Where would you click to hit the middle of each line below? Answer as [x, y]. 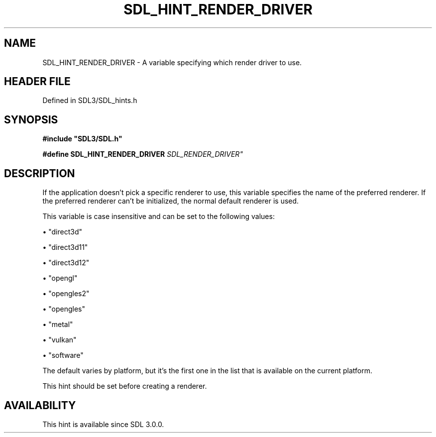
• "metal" [58, 325]
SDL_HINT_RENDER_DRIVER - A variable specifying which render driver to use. [172, 62]
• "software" [63, 355]
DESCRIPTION [40, 173]
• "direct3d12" [66, 263]
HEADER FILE [37, 82]
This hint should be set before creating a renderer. [125, 386]
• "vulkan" [59, 340]
